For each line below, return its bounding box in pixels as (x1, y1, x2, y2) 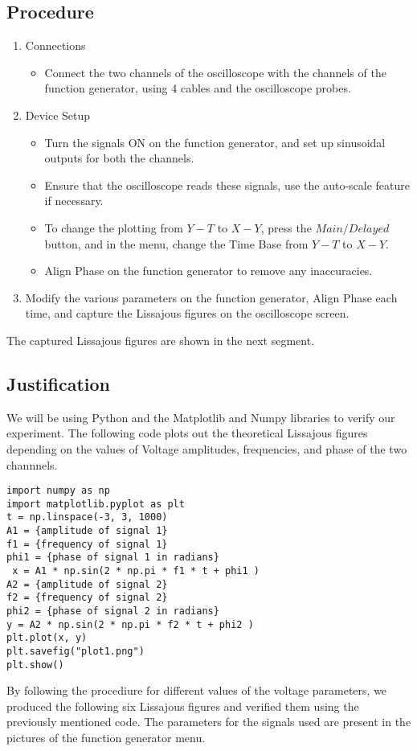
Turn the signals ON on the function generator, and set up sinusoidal (44, 133, 386, 150)
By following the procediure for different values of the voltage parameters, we (6, 682, 387, 699)
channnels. (6, 456, 58, 473)
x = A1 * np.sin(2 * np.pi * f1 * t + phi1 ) (12, 565, 260, 577)
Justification (6, 371, 110, 396)
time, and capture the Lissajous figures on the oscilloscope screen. (25, 305, 350, 322)
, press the (260, 219, 312, 236)
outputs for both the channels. (44, 150, 194, 166)
